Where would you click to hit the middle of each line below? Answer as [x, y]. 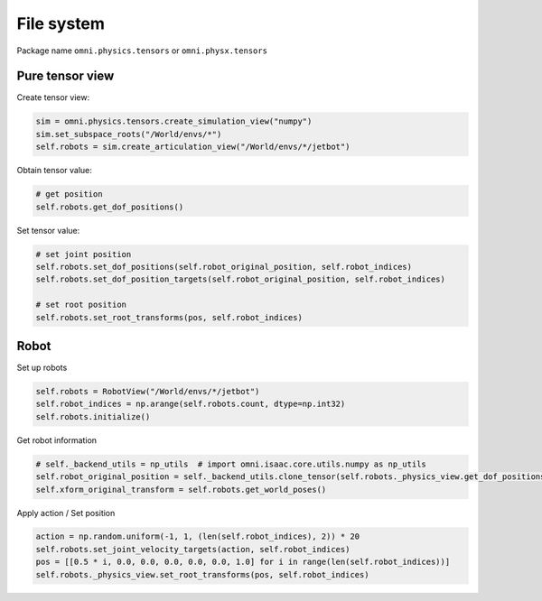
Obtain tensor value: [54, 171]
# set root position [81, 305]
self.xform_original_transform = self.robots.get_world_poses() [181, 489]
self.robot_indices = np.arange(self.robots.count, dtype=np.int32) [191, 404]
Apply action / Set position [66, 513]
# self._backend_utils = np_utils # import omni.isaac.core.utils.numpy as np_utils [231, 464]
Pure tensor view [65, 76]
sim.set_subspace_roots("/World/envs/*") [129, 134]
